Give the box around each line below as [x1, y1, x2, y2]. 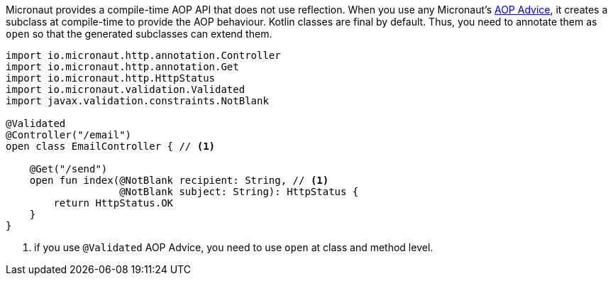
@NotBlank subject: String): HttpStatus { [119, 186, 359, 197]
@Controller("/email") [6, 129, 132, 140]
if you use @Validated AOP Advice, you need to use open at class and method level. [34, 241, 433, 253]
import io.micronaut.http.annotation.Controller [6, 50, 281, 61]
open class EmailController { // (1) [6, 140, 216, 152]
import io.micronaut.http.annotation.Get [6, 61, 239, 72]
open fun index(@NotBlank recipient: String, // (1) [29, 175, 329, 186]
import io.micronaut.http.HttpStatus [6, 72, 216, 84]
